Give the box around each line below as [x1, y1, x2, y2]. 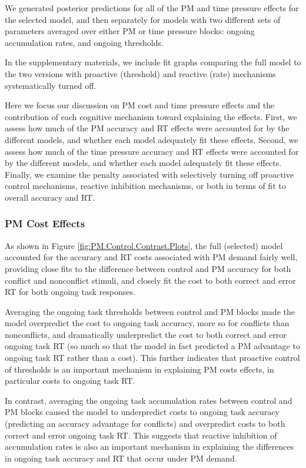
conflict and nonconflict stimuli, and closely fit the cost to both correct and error [5, 274, 296, 286]
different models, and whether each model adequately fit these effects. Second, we [5, 133, 298, 145]
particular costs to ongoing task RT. [5, 374, 135, 387]
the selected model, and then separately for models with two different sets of [5, 13, 281, 25]
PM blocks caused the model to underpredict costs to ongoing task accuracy [5, 406, 280, 418]
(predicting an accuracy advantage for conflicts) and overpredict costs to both [5, 417, 285, 430]
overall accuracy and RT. [5, 191, 95, 203]
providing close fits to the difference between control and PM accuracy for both [5, 262, 291, 274]
